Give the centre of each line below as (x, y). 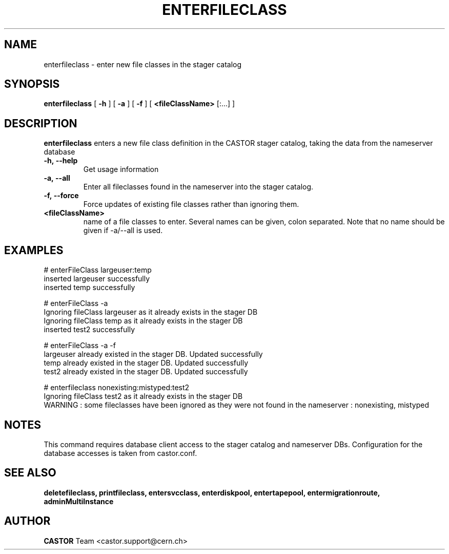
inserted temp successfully (89, 288)
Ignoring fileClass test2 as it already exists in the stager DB (143, 396)
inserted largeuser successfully (97, 279)
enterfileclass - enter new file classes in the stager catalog (143, 64)
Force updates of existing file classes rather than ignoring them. (191, 204)
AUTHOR (27, 521)
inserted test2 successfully (89, 330)
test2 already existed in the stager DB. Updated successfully (146, 372)
